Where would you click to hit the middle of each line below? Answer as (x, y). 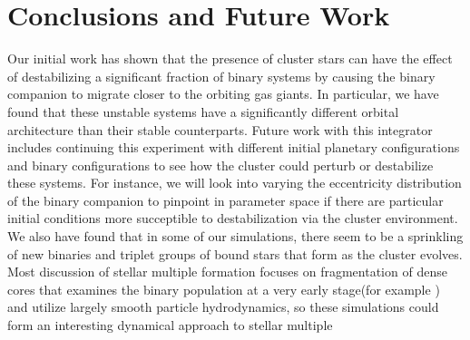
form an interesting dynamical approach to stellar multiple (170, 325)
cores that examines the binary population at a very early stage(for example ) (224, 289)
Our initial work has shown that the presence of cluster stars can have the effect (230, 58)
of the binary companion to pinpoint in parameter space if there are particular (225, 200)
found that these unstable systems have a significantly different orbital (203, 111)
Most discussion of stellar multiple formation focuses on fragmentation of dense (227, 272)
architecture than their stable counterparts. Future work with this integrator (220, 129)
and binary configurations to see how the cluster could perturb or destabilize (220, 165)
